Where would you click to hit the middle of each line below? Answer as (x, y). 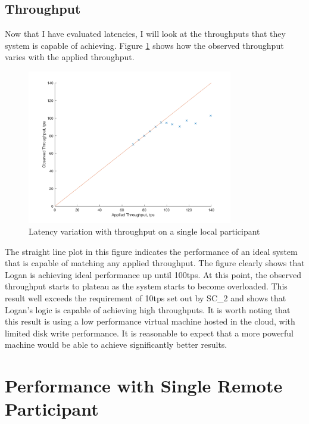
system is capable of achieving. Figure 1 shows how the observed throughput (144, 45)
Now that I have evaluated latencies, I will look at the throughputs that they (145, 34)
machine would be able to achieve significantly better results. (116, 344)
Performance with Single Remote (144, 386)
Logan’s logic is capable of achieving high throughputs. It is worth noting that (148, 309)
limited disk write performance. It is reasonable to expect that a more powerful (149, 333)
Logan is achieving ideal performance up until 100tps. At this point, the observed (153, 274)
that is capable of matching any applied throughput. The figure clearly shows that (155, 263)
